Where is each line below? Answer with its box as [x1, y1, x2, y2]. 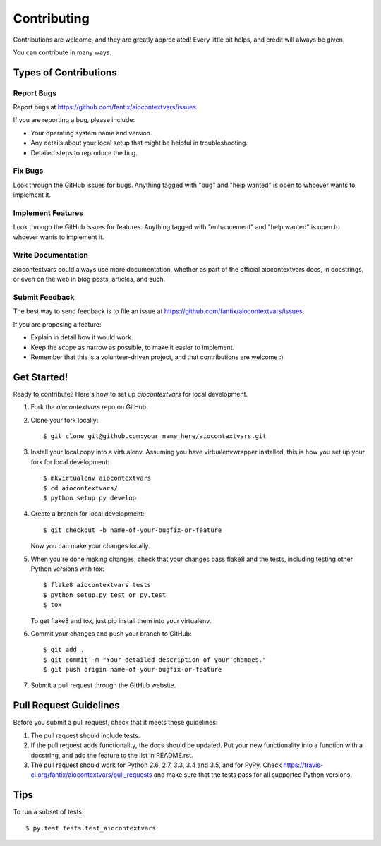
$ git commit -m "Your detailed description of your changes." [43, 655, 267, 663]
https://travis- [283, 761, 324, 769]
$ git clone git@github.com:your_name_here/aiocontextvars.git [43, 433, 267, 440]
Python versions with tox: [30, 564, 105, 573]
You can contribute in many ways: [13, 48, 112, 56]
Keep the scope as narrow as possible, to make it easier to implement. [30, 343, 235, 351]
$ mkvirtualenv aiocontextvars [43, 474, 152, 483]
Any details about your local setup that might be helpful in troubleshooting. [30, 138, 248, 147]
